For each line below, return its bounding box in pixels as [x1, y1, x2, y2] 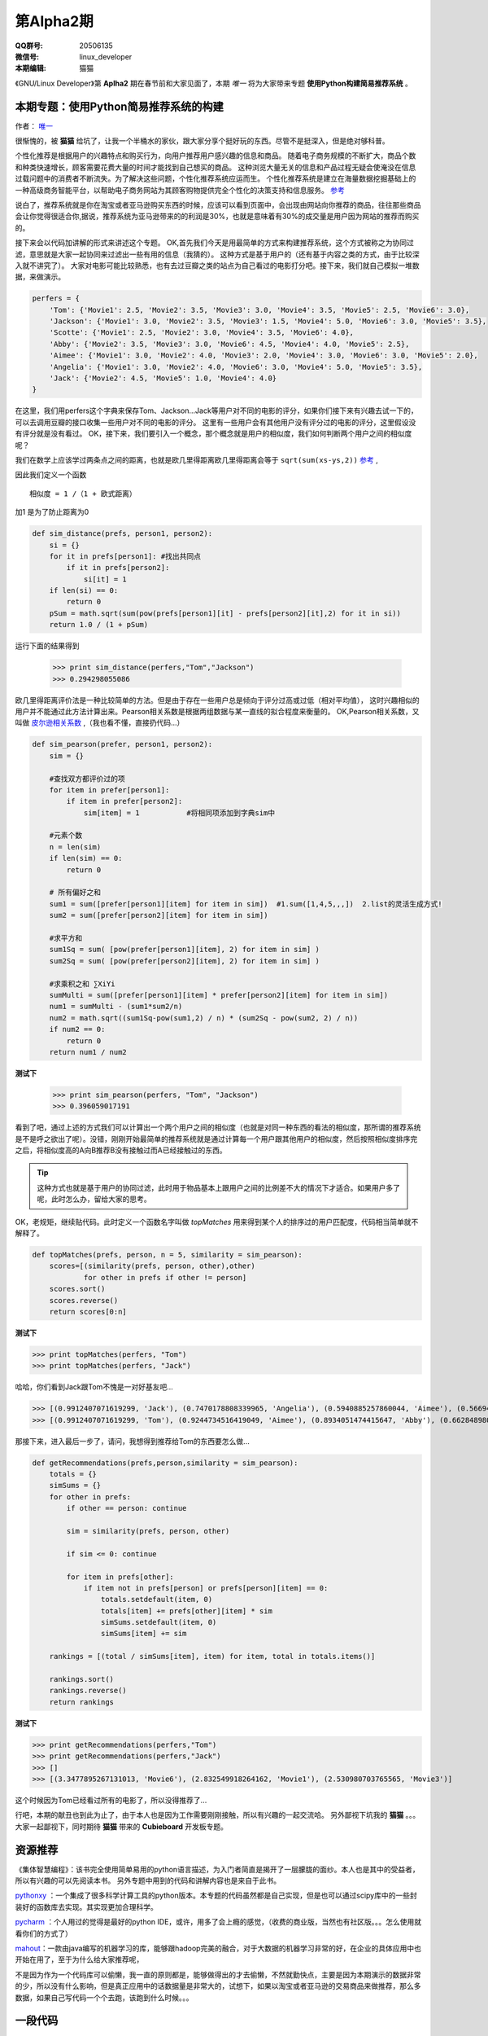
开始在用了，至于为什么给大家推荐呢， [15, 1955, 144, 1964]
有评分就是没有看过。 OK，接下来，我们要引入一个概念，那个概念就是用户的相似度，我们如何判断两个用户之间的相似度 [15, 428, 412, 439]
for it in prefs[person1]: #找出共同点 [49, 551, 201, 561]
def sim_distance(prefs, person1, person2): [32, 529, 213, 538]
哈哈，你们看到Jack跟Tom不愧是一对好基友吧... [15, 1382, 174, 1392]
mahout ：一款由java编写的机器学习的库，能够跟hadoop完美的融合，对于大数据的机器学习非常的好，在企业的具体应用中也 [15, 1943, 422, 1953]
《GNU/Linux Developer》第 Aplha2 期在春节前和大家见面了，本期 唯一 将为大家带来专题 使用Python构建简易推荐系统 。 [15, 78, 412, 88]
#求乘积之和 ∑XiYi [49, 979, 115, 989]
